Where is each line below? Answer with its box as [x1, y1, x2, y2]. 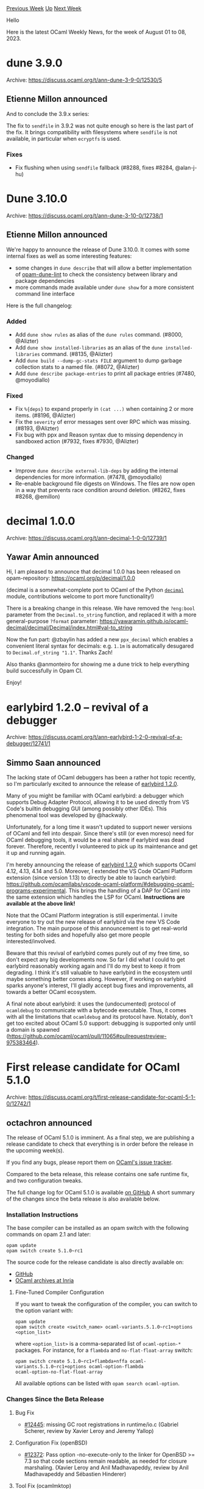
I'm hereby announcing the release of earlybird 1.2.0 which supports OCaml [6, 861, 196, 868]
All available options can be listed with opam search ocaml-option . [15, 1380, 180, 1387]
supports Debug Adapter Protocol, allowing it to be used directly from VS [6, 799, 190, 806]
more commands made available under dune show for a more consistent [15, 284, 194, 291]
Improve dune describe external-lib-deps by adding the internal [15, 466, 178, 474]
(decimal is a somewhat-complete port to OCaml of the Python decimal [6, 587, 184, 594]
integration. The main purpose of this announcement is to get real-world [6, 925, 188, 932]
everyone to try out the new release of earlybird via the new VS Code [6, 918, 180, 926]
